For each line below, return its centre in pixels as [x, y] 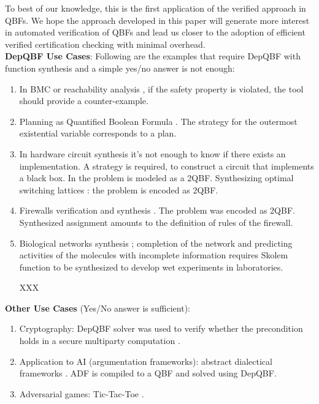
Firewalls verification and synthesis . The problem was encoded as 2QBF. [157, 210]
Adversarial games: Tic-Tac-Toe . [82, 393]
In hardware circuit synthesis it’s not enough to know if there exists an [152, 153]
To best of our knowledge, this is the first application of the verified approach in [156, 8]
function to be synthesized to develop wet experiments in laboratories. [151, 267]
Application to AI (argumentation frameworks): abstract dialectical [146, 361]
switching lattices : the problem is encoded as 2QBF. [119, 189]
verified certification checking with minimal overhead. [105, 44]
